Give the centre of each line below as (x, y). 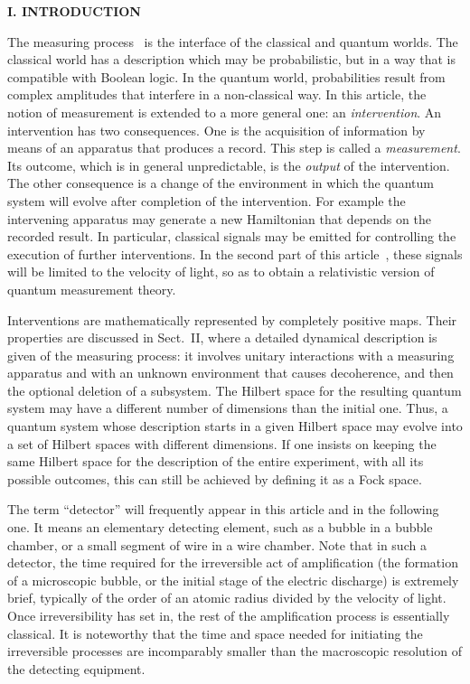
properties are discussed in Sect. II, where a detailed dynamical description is (222, 337)
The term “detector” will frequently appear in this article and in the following (223, 509)
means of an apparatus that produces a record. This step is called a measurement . (234, 148)
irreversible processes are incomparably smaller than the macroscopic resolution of (235, 651)
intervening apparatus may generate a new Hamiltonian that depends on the (219, 218)
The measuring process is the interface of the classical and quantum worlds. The (233, 41)
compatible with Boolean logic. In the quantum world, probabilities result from (226, 76)
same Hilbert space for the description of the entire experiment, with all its (216, 461)
